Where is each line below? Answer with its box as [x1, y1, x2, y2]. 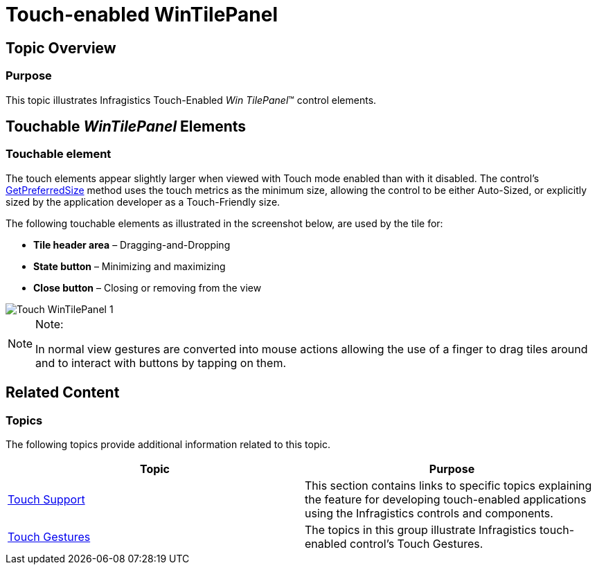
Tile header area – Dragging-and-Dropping [33, 238, 231, 251]
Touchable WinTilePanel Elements [6, 117, 247, 135]
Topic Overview [6, 39, 116, 57]
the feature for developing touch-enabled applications [305, 492, 587, 506]
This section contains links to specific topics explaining [305, 478, 592, 492]
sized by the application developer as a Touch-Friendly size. [6, 195, 280, 208]
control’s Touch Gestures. [350, 536, 483, 551]
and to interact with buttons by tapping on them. [35, 355, 287, 370]
